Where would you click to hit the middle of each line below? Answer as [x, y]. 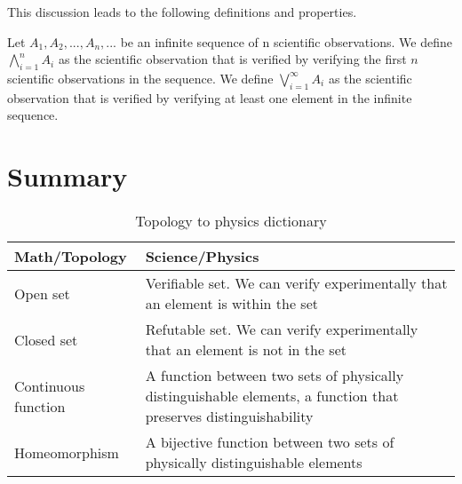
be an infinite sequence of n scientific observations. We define [286, 41]
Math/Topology [71, 257]
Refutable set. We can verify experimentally [282, 329]
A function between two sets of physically [275, 376]
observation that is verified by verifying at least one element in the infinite [210, 97]
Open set [42, 293]
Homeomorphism [67, 452]
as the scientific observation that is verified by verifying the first [232, 59]
